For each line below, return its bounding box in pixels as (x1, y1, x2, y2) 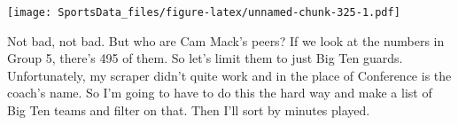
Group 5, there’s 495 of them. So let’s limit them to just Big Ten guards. (7, 49, 403, 67)
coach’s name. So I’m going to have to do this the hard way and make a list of (7, 83, 432, 102)
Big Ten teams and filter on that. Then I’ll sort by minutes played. (7, 101, 370, 120)
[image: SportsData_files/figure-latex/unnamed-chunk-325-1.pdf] (7, 6, 400, 19)
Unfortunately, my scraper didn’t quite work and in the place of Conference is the (7, 66, 452, 84)
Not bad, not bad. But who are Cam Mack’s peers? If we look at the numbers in (7, 31, 445, 50)
